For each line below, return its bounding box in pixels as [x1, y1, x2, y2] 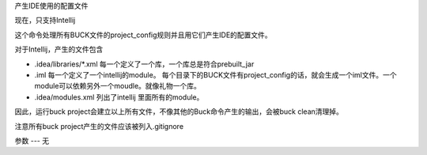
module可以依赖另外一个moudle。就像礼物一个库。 [34, 81, 202, 91]
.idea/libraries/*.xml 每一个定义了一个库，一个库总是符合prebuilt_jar [34, 59, 255, 69]
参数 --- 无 [14, 135, 50, 146]
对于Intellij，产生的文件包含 [14, 44, 104, 55]
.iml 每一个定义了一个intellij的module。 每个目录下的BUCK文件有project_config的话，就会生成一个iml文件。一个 [34, 70, 397, 79]
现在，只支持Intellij [14, 16, 76, 25]
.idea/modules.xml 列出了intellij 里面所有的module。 [34, 92, 204, 102]
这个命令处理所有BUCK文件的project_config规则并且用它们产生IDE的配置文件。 [14, 30, 272, 40]
